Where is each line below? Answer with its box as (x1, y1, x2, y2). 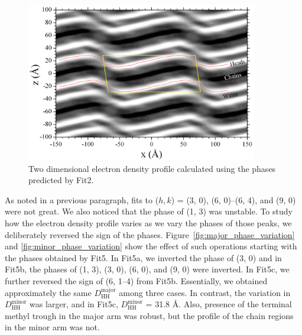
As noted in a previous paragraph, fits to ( (5, 193, 159, 206)
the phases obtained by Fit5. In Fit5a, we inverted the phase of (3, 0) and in (5, 251, 282, 264)
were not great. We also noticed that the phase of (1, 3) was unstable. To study (5, 205, 293, 217)
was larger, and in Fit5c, (30, 298, 118, 310)
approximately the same (5, 286, 92, 298)
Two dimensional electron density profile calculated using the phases (28, 162, 276, 174)
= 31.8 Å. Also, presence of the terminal (145, 298, 292, 310)
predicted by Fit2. (28, 174, 94, 186)
